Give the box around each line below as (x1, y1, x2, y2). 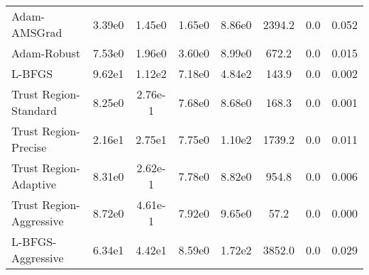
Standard (11, 102, 57, 118)
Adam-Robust (11, 45, 81, 61)
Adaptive (11, 176, 57, 192)
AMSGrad (11, 24, 62, 40)
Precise (11, 139, 47, 155)
